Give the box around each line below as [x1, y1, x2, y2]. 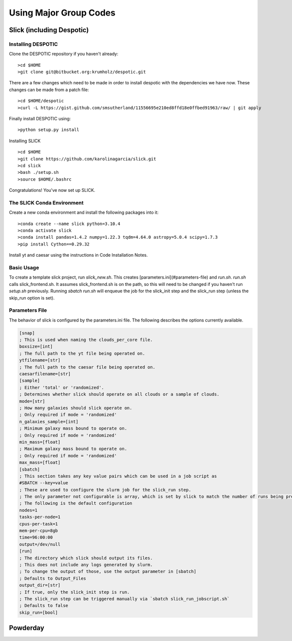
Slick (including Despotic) [9, 26, 89, 34]
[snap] [19, 330, 35, 336]
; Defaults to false [19, 603, 68, 608]
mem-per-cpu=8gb [19, 528, 58, 533]
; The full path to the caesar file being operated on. [19, 364, 156, 370]
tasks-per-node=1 [19, 514, 61, 520]
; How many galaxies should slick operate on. [19, 405, 132, 411]
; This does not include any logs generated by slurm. [19, 562, 153, 567]
